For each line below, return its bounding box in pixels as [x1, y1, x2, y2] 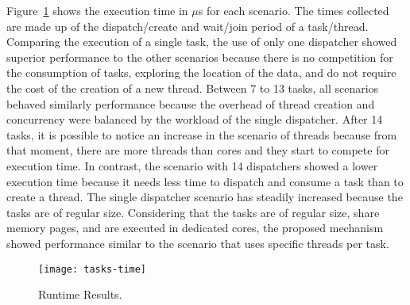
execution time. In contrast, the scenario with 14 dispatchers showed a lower [6, 157, 378, 173]
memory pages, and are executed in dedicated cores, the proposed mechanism [6, 219, 384, 236]
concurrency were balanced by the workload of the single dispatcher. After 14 [6, 111, 383, 128]
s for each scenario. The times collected [198, 2, 389, 18]
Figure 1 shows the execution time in [6, 2, 188, 18]
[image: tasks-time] [38, 263, 147, 275]
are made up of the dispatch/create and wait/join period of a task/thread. [6, 17, 369, 34]
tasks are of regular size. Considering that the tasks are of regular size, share [6, 204, 380, 220]
